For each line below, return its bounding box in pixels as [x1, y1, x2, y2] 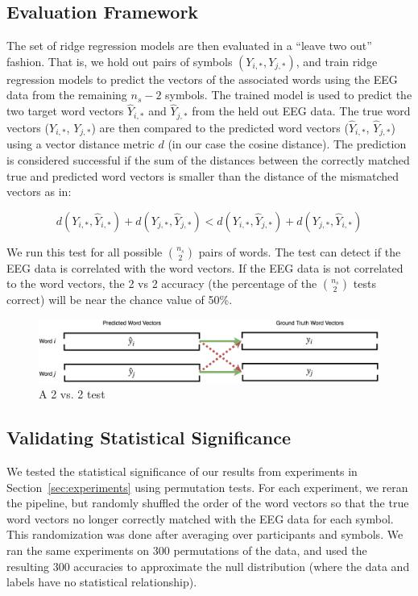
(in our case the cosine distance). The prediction [168, 135, 407, 152]
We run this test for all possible [6, 243, 163, 260]
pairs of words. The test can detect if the [198, 243, 401, 260]
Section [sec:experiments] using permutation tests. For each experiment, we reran [6, 478, 408, 495]
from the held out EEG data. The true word [192, 102, 411, 119]
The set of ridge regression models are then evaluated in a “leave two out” [6, 37, 372, 54]
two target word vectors [6, 102, 124, 119]
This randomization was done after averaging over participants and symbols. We [6, 526, 404, 543]
